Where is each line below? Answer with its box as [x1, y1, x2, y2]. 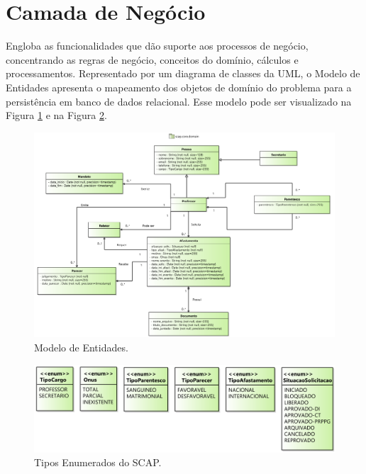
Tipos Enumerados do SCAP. [34, 455, 162, 470]
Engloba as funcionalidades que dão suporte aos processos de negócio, [6, 38, 309, 53]
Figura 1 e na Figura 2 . [6, 108, 107, 123]
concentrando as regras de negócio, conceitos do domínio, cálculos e [6, 52, 299, 67]
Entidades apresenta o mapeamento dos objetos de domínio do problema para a [6, 79, 352, 94]
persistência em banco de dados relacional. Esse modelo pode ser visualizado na [6, 94, 352, 108]
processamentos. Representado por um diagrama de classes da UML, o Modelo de [6, 66, 360, 81]
